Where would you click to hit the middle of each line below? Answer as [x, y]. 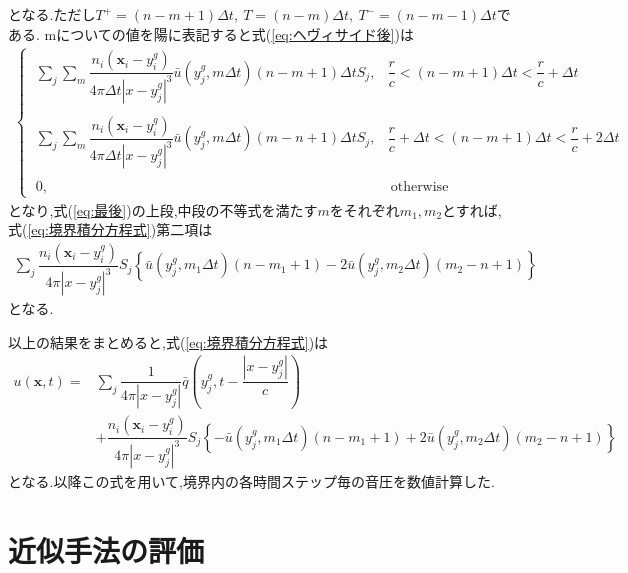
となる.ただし [52, 14]
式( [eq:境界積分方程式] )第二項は [110, 229]
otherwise [419, 187]
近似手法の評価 [106, 549]
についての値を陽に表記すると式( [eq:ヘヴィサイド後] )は [235, 33]
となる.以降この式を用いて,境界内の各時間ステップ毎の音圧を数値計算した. [251, 480]
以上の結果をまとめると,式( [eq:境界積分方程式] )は [168, 341]
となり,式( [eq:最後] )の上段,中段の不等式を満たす [163, 209]
